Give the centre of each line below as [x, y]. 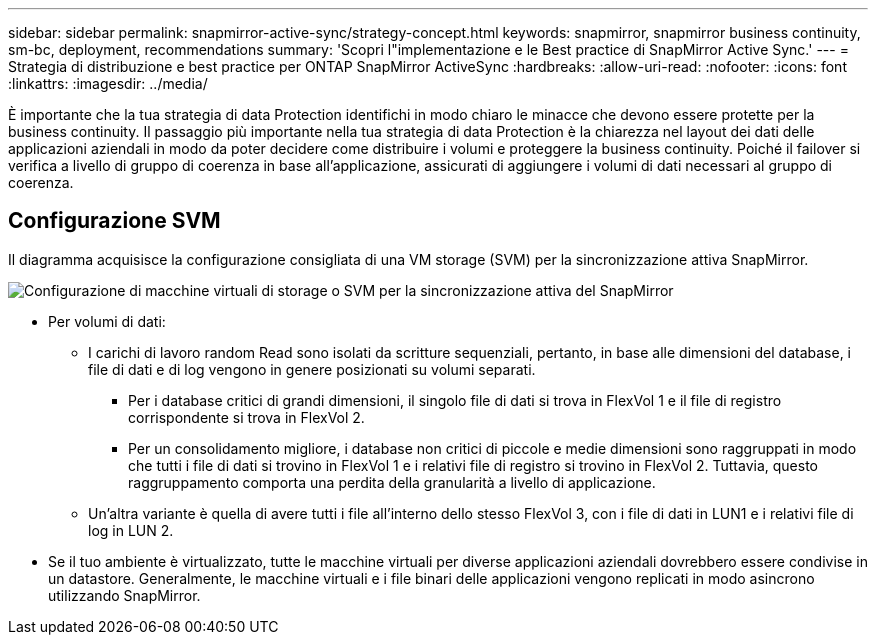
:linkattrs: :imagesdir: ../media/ [108, 83]
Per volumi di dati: [107, 321]
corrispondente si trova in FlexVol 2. [246, 417]
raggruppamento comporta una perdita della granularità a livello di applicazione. [392, 482]
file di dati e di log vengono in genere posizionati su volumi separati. [312, 369]
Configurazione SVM [114, 221]
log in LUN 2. [131, 530]
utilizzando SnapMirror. [124, 595]
